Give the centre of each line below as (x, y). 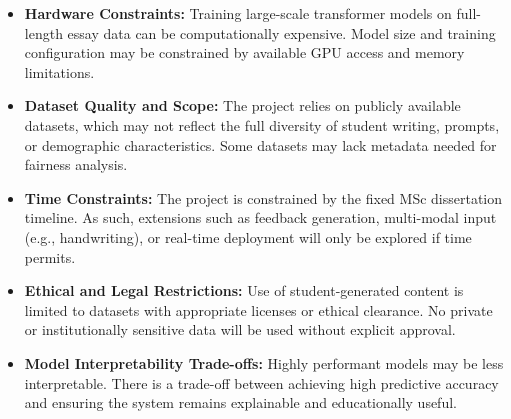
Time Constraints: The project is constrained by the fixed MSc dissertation (263, 197)
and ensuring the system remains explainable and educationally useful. (240, 402)
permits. (50, 256)
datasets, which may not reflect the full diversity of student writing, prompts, (262, 124)
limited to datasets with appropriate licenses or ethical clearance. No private (258, 309)
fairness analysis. (76, 164)
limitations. (59, 71)
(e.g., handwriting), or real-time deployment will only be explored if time (248, 236)
